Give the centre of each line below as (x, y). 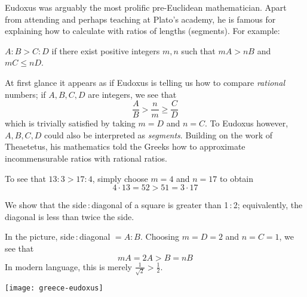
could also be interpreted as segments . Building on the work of (159, 134)
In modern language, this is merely (68, 266)
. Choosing (160, 236)
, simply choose (120, 178)
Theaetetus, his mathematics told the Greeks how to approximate (125, 146)
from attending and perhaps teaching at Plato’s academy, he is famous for (140, 19)
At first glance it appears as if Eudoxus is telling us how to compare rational (145, 82)
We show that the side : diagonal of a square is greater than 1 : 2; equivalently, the (154, 205)
